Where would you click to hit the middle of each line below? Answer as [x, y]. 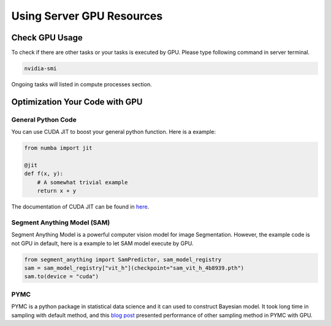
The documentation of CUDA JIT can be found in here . [80, 207]
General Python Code [44, 119]
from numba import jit [58, 148]
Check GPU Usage [47, 38]
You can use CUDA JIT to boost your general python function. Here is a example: [113, 132]
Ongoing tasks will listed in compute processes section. [82, 84]
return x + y [57, 191]
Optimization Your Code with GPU [77, 102]
